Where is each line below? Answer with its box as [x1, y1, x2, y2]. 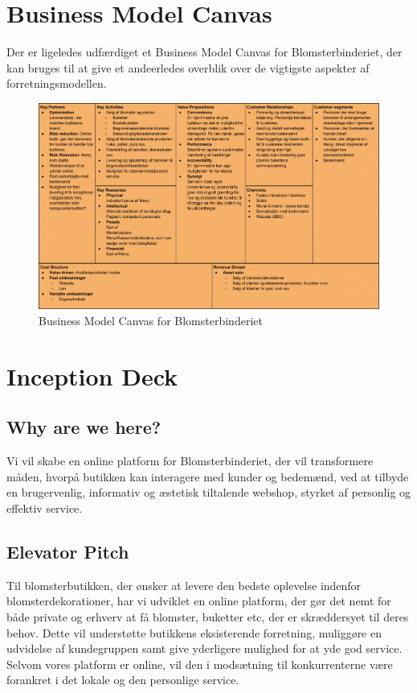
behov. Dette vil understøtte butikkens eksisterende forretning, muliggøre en [6, 624, 382, 641]
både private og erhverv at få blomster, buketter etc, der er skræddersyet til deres [6, 608, 409, 625]
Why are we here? [6, 415, 161, 439]
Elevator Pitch [6, 538, 129, 563]
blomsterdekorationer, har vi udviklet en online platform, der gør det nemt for [6, 592, 391, 609]
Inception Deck [6, 359, 178, 392]
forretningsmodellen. [6, 75, 107, 92]
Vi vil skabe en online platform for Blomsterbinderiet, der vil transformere [6, 452, 374, 469]
